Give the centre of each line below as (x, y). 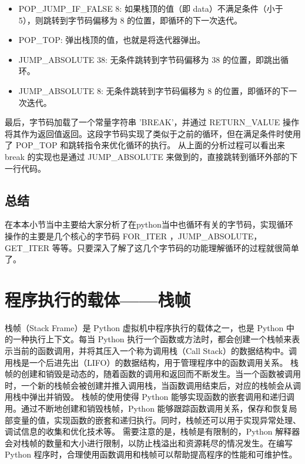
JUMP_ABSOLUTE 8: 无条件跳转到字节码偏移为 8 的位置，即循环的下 (153, 90)
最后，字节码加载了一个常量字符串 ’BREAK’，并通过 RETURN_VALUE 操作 (152, 122)
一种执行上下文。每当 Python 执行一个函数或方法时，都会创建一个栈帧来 (152, 339)
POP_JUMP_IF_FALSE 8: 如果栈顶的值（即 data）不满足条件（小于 (151, 8)
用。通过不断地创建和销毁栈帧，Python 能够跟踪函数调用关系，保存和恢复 (147, 408)
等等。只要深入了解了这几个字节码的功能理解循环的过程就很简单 (175, 247)
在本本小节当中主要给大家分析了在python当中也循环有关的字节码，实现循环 (149, 224)
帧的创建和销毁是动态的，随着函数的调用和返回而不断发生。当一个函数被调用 (153, 374)
